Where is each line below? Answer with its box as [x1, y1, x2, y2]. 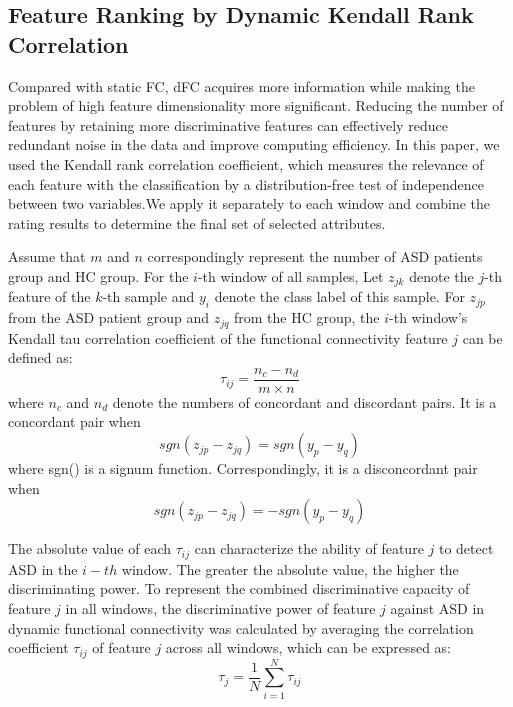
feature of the [8, 286, 91, 307]
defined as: [8, 347, 73, 368]
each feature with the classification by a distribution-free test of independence [8, 173, 485, 194]
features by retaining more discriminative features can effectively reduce [8, 114, 448, 135]
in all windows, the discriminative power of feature [65, 597, 376, 618]
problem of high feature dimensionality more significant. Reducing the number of [8, 95, 504, 116]
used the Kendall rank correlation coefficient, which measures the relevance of [8, 153, 484, 174]
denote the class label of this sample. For [214, 286, 465, 307]
